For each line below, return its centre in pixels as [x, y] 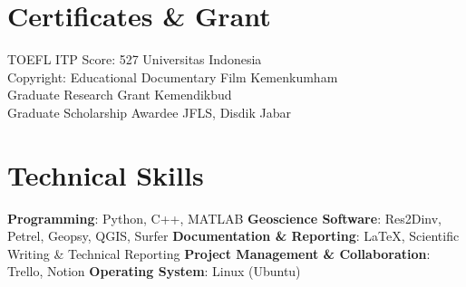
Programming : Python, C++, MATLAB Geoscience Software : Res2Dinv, [224, 218]
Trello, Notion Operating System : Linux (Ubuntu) [154, 271]
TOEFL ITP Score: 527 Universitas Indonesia [135, 59]
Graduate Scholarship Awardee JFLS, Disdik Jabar [149, 112]
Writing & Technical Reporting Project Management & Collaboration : [219, 253]
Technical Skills [106, 174]
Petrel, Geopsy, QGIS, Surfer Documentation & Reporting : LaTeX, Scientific [233, 236]
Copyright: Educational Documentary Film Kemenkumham [173, 77]
